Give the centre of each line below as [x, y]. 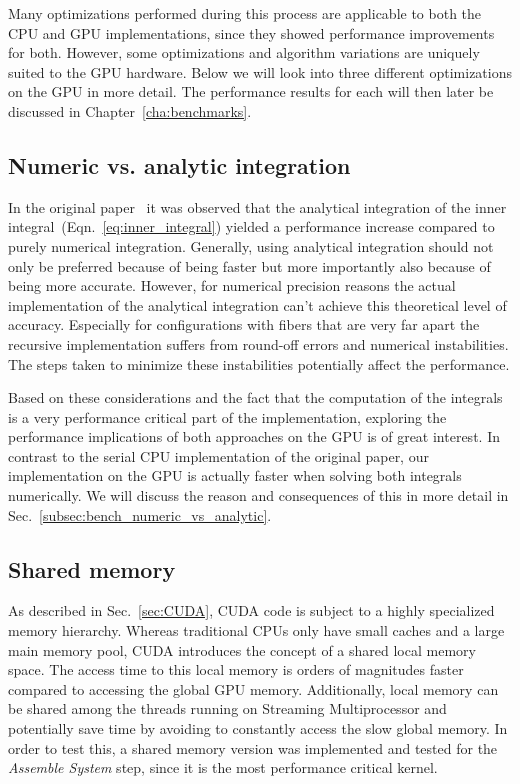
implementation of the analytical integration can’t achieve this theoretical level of [257, 304]
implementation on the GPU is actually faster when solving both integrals [235, 475]
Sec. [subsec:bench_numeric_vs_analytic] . [140, 514]
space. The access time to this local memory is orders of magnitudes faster [236, 669]
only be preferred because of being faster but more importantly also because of [249, 265]
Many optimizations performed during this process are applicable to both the [245, 13]
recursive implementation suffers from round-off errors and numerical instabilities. [258, 343]
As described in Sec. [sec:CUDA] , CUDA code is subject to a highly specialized [251, 610]
